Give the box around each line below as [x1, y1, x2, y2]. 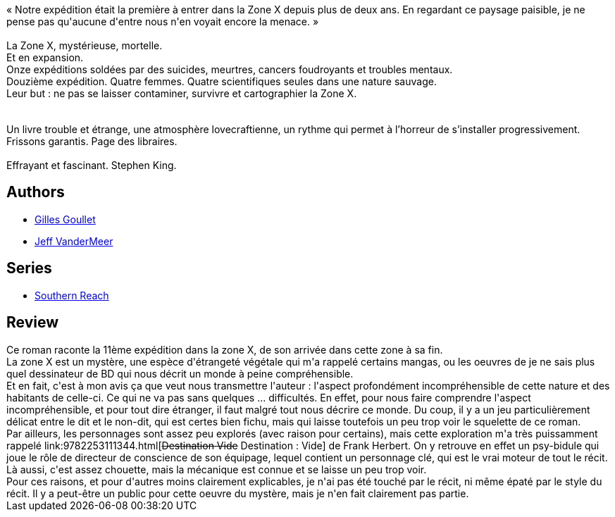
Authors [6, 183, 65, 201]
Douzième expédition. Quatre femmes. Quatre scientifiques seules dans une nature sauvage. [6, 75, 437, 87]
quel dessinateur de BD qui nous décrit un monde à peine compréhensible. [6, 367, 354, 380]
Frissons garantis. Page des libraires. [6, 135, 178, 147]
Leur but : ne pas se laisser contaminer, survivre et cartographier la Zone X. [6, 87, 357, 99]
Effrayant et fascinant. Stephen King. [6, 159, 177, 171]
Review [6, 313, 59, 332]
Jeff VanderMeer [35, 235, 113, 247]
